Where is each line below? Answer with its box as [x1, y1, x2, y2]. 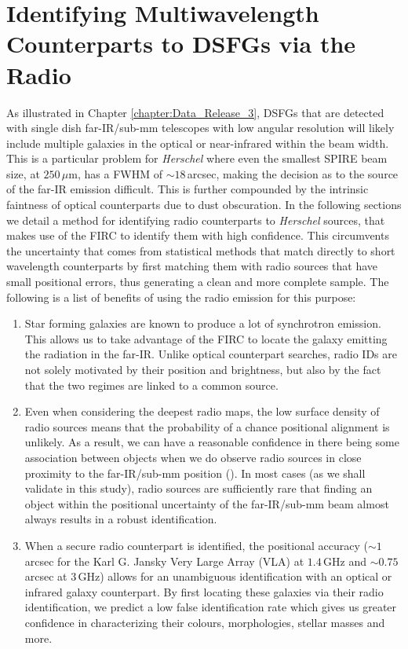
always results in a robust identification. [24, 511, 217, 527]
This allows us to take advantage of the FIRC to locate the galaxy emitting [24, 330, 388, 346]
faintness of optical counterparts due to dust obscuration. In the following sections [6, 196, 402, 213]
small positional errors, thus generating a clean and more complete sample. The [6, 273, 389, 290]
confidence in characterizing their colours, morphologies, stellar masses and [24, 614, 385, 630]
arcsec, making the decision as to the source [187, 165, 399, 181]
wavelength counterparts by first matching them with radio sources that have [6, 258, 377, 274]
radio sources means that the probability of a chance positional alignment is [24, 418, 390, 434]
